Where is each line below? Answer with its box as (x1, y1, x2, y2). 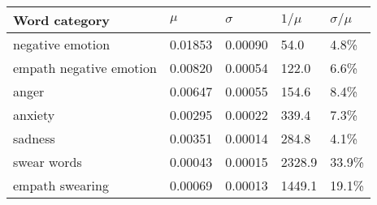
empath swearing (13, 176, 109, 194)
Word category (13, 11, 110, 29)
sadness (13, 129, 55, 147)
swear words (13, 152, 82, 171)
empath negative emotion (13, 58, 157, 77)
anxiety (13, 105, 55, 124)
